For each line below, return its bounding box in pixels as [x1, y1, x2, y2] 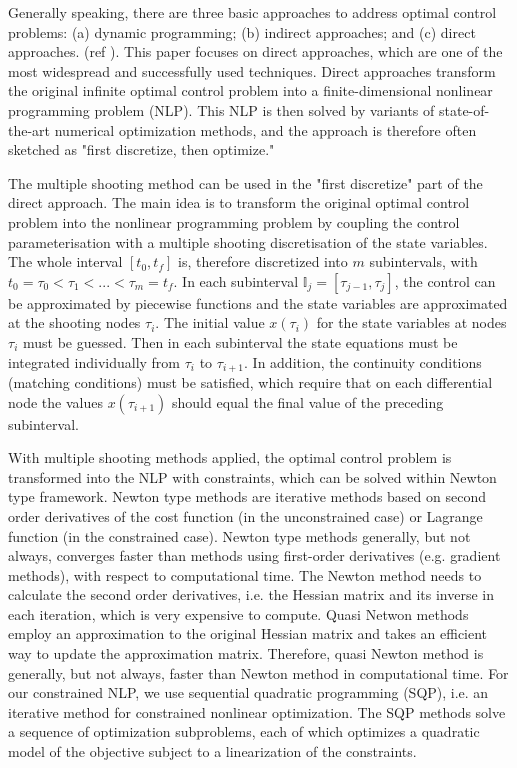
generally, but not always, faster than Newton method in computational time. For [8, 662, 509, 683]
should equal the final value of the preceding [172, 391, 444, 412]
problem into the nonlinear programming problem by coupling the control [8, 211, 460, 232]
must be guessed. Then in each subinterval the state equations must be [22, 331, 458, 352]
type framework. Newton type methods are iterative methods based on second [8, 486, 486, 507]
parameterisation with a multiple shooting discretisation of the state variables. [8, 231, 488, 252]
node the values [8, 391, 103, 412]
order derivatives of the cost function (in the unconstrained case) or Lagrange [8, 505, 483, 526]
